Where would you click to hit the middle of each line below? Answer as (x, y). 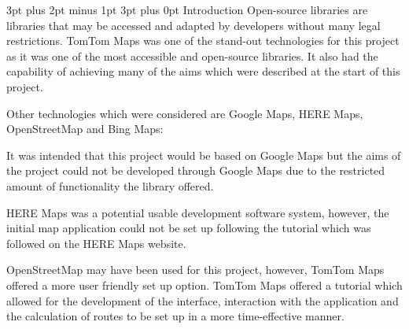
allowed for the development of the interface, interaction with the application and (203, 300)
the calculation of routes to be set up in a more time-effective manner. (175, 316)
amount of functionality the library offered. (110, 185)
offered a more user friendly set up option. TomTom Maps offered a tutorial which (204, 285)
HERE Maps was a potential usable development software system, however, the (198, 212)
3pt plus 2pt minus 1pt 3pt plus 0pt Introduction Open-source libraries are (187, 9)
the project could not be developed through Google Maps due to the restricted (196, 170)
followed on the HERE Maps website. (96, 243)
